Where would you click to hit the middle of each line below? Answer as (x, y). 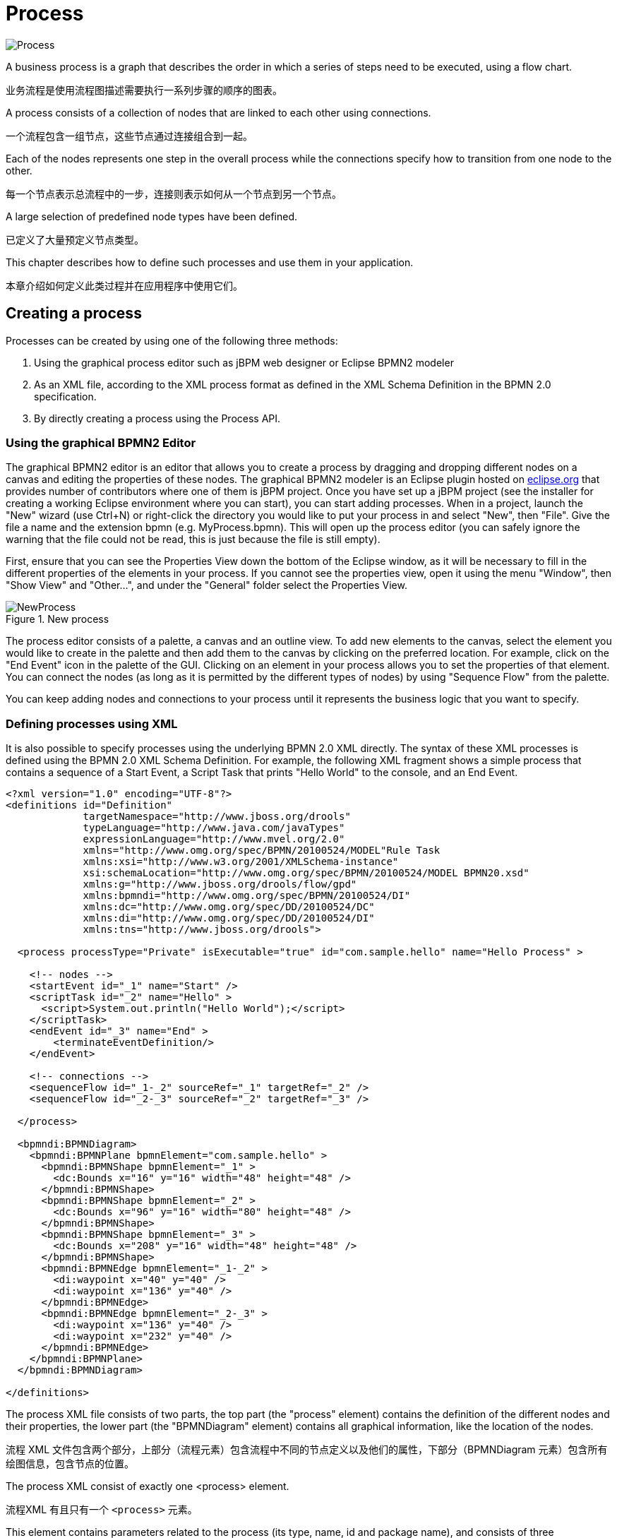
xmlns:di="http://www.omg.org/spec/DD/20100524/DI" (229, 918)
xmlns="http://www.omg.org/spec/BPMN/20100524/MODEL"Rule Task (262, 851)
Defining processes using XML (92, 723)
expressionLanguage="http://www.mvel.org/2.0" (214, 839)
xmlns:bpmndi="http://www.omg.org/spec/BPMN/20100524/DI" (247, 896)
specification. (65, 396)
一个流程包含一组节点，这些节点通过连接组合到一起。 (129, 136)
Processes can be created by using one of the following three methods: (172, 340)
